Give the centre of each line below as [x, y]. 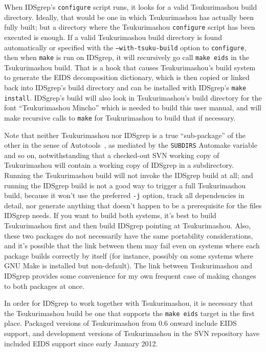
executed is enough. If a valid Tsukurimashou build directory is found [113, 37]
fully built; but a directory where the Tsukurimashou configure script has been [130, 27]
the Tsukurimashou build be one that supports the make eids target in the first [129, 313]
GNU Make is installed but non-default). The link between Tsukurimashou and [128, 266]
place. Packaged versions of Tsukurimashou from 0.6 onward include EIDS [120, 323]
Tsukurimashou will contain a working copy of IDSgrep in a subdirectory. [119, 165]
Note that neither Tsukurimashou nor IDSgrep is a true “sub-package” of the [125, 135]
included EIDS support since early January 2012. [81, 343]
